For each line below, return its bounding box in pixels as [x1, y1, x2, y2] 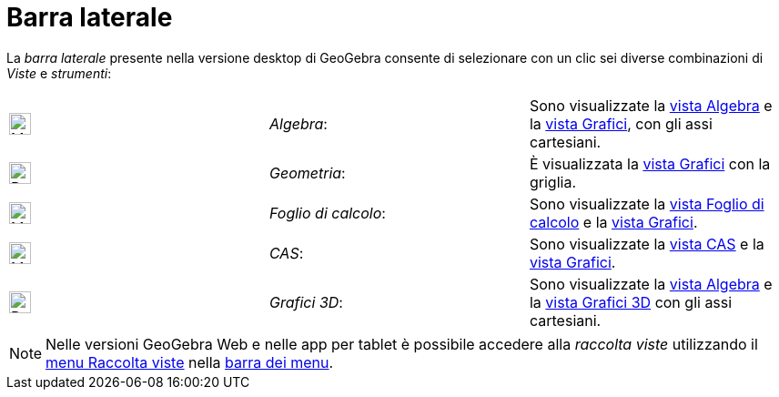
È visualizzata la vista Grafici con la [529, 154, 771, 173]
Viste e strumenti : [6, 65, 112, 81]
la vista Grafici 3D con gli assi [529, 292, 733, 311]
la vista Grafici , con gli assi [529, 114, 713, 133]
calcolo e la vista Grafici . [529, 212, 698, 231]
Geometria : [268, 163, 346, 182]
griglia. [529, 172, 576, 191]
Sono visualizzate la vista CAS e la [529, 234, 764, 253]
